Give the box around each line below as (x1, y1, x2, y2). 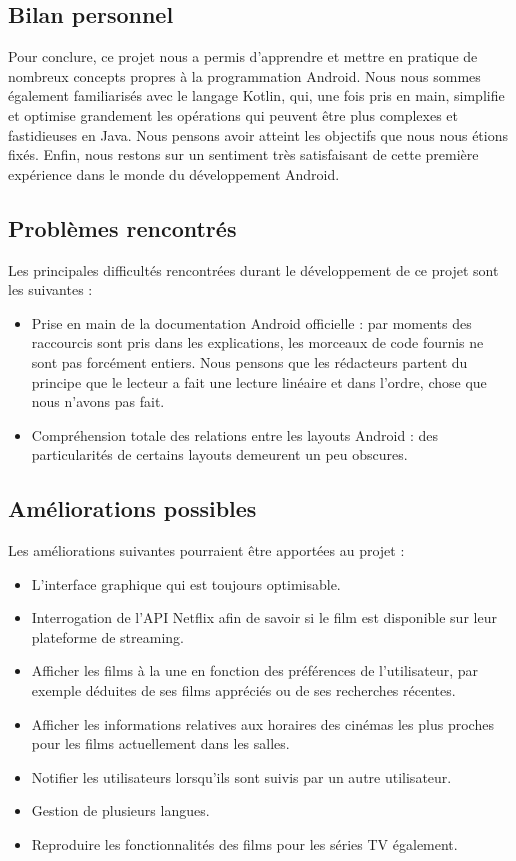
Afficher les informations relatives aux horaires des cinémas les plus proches (31, 713, 494, 734)
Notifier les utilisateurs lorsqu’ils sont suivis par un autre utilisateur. (31, 766, 452, 787)
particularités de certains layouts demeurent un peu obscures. (31, 444, 408, 465)
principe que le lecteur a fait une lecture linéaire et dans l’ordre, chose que (31, 371, 487, 392)
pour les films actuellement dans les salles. (31, 733, 290, 754)
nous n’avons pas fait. (31, 391, 165, 412)
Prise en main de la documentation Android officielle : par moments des (31, 312, 472, 333)
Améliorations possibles (8, 493, 257, 524)
